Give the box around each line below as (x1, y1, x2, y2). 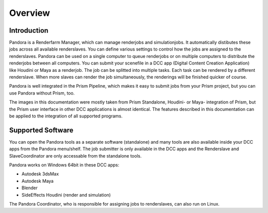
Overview (9, 7, 50, 18)
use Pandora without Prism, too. (9, 90, 75, 96)
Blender (21, 185, 38, 191)
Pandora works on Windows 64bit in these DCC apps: (9, 162, 120, 168)
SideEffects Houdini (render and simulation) (21, 192, 111, 198)
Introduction (9, 26, 49, 35)
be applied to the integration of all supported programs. (9, 113, 123, 119)
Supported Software (9, 126, 74, 134)
